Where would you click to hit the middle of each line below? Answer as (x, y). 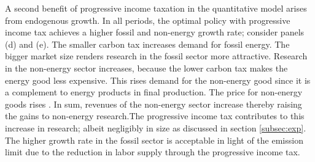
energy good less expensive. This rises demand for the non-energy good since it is (158, 80)
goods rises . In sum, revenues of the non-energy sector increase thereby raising (154, 104)
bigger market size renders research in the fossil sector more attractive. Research (156, 56)
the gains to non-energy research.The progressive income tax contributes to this (155, 116)
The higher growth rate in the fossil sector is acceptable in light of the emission (154, 140)
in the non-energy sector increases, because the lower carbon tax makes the (146, 68)
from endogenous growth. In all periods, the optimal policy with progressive (148, 20)
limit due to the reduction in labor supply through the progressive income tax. (153, 152)
